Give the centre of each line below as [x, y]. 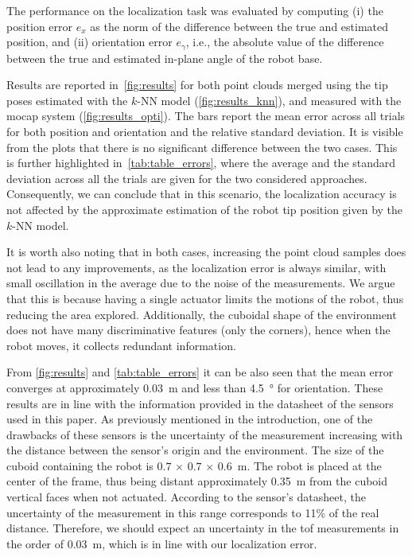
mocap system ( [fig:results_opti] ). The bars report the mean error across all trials [206, 116]
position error [40, 26]
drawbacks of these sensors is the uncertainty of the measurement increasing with [205, 434]
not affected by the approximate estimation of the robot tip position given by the [205, 209]
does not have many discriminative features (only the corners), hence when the [198, 330]
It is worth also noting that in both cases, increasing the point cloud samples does [206, 252]
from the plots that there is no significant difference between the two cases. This [202, 147]
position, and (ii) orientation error [89, 42]
